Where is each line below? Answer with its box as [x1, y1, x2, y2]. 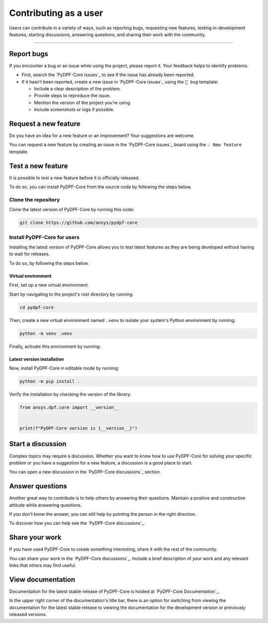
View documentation [9, 575, 75, 584]
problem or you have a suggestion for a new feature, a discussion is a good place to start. [9, 460, 193, 466]
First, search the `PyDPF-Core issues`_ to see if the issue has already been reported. [21, 72, 195, 78]
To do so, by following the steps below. [9, 260, 89, 266]
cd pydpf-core [19, 305, 54, 310]
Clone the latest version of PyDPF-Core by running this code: [9, 207, 134, 213]
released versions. [9, 612, 47, 618]
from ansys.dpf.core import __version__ [19, 404, 119, 410]
